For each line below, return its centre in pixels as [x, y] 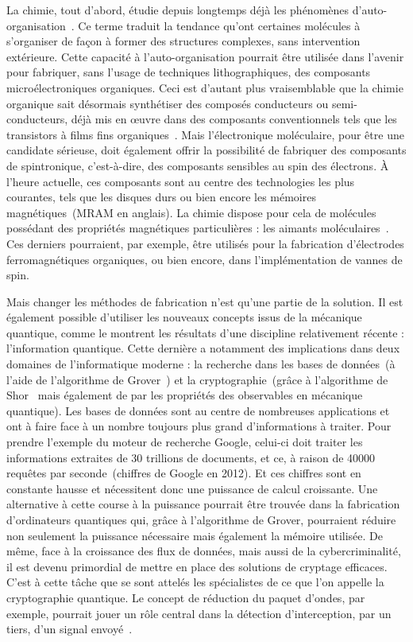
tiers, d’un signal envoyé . [69, 629]
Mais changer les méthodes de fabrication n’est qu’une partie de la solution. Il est [205, 301]
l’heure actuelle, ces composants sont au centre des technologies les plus [181, 181]
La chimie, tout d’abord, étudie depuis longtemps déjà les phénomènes [178, 10]
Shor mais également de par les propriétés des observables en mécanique [185, 395]
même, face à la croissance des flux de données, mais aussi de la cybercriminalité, [204, 551]
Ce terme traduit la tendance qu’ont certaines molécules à [219, 25]
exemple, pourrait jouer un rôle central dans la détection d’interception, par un [199, 613]
